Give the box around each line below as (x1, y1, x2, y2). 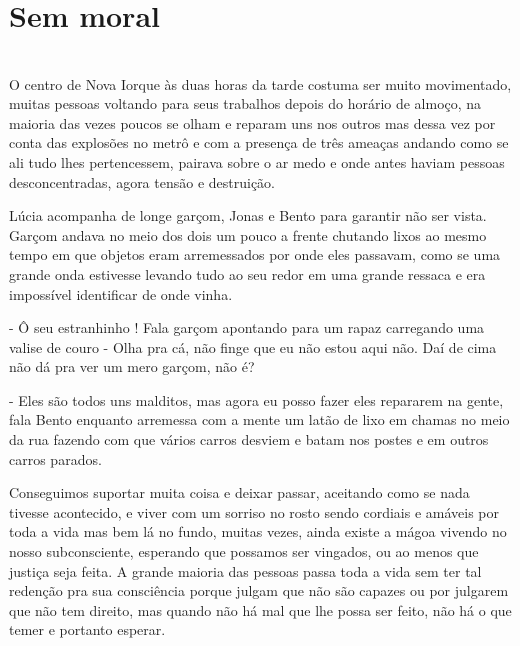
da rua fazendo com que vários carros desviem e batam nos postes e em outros (9, 429, 489, 450)
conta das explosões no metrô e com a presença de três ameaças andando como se (9, 132, 509, 153)
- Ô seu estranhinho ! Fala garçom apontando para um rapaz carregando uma (9, 317, 485, 338)
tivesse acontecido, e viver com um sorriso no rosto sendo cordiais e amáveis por (9, 501, 499, 522)
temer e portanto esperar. (9, 619, 166, 640)
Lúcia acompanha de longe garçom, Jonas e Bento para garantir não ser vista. (9, 205, 487, 226)
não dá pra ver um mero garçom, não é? (9, 356, 255, 377)
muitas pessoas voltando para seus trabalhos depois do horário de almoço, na (9, 93, 482, 114)
